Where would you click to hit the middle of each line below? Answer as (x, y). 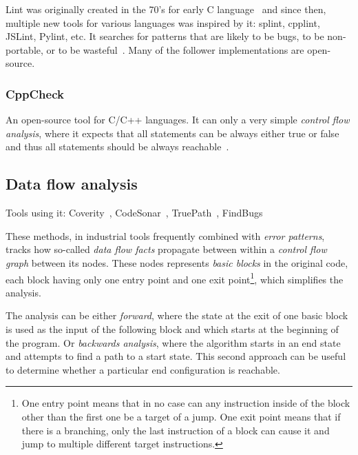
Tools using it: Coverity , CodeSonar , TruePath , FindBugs (134, 213)
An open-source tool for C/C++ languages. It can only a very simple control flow (178, 120)
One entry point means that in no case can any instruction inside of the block (186, 403)
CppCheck (35, 93)
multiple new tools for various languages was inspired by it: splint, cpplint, (163, 22)
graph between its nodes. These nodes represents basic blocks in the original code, (177, 262)
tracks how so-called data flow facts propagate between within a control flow (166, 249)
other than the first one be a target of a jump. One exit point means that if (181, 416)
